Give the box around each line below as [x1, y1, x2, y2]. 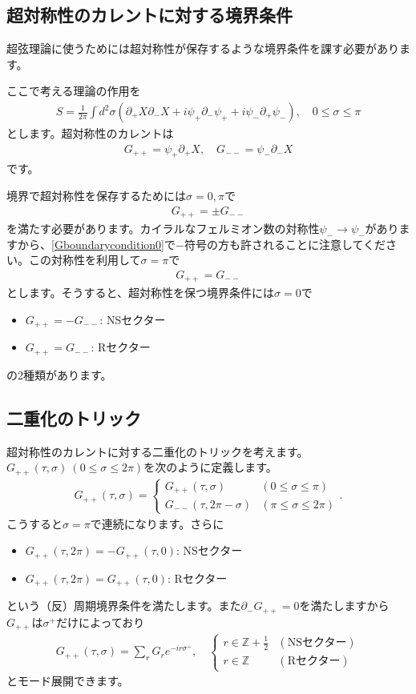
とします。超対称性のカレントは [6, 125, 174, 142]
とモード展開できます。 [6, 672, 129, 689]
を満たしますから [299, 597, 390, 614]
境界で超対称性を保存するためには [6, 187, 186, 204]
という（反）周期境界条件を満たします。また [6, 597, 241, 614]
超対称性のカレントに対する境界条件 [6, 2, 293, 27]
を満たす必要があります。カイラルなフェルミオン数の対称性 [6, 220, 320, 237]
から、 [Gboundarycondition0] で [17, 235, 176, 252]
